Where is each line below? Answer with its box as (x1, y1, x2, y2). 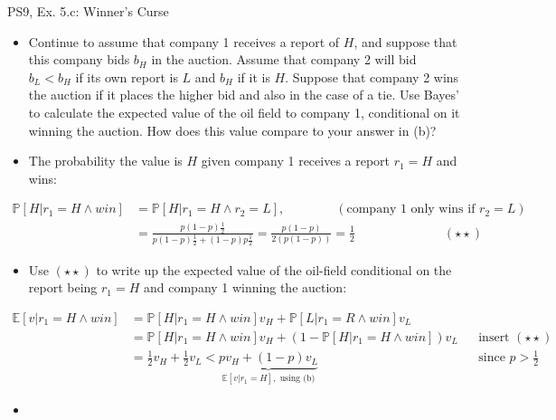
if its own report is (75, 67, 178, 86)
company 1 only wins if (346, 203, 476, 216)
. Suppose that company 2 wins (285, 67, 459, 86)
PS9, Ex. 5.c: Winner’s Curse (7, 2, 169, 20)
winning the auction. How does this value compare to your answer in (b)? (28, 120, 437, 139)
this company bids (28, 50, 130, 69)
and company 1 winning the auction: (143, 278, 347, 297)
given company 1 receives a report (201, 151, 391, 170)
